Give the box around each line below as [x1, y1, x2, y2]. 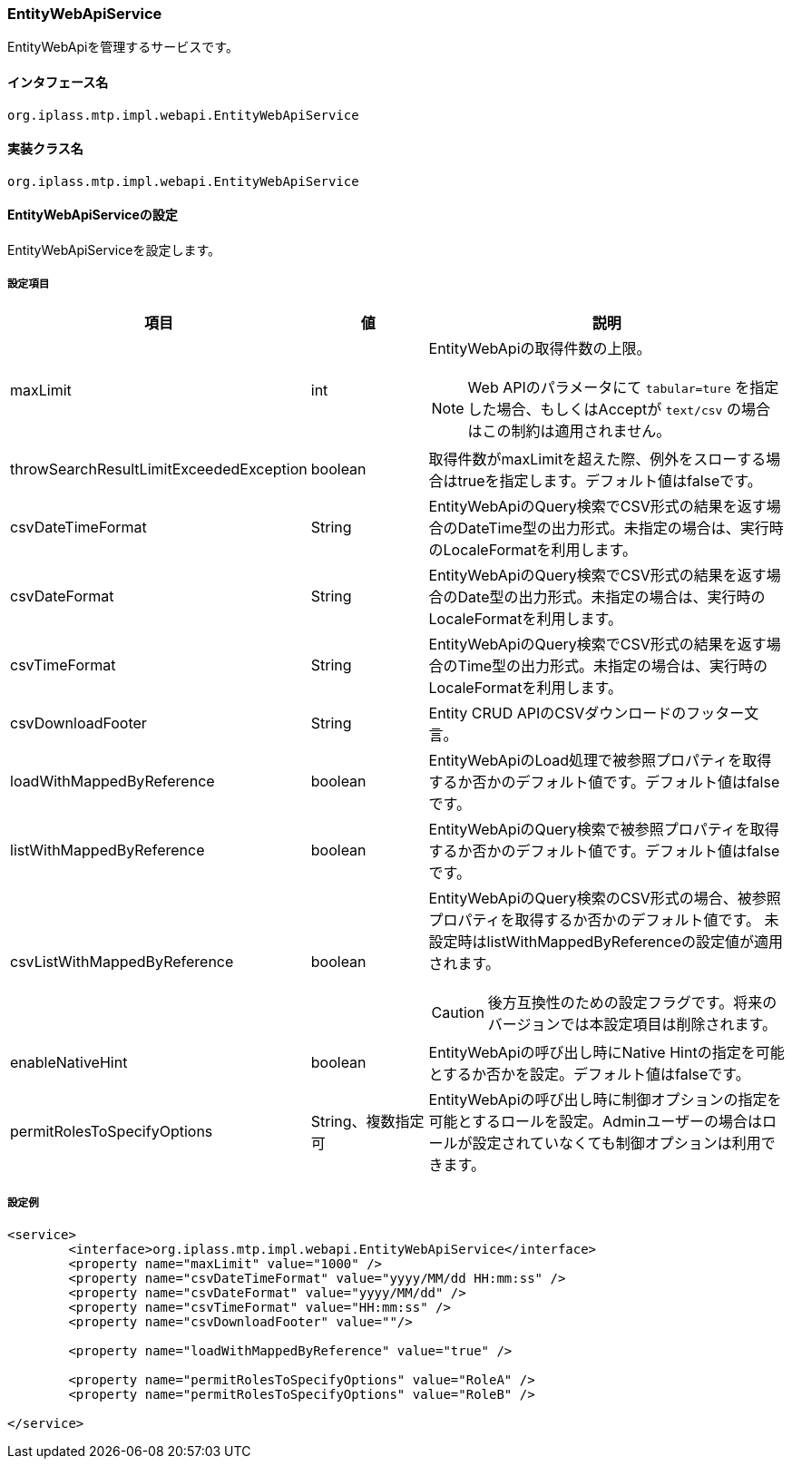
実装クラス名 [7, 141, 83, 157]
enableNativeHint [10, 1052, 128, 1071]
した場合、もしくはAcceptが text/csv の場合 [467, 399, 770, 418]
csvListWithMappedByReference [10, 952, 234, 971]
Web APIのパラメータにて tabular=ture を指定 [467, 377, 779, 396]
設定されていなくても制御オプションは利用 [472, 1133, 761, 1152]
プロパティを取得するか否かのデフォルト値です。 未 [428, 910, 779, 929]
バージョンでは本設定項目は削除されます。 [487, 1014, 777, 1033]
